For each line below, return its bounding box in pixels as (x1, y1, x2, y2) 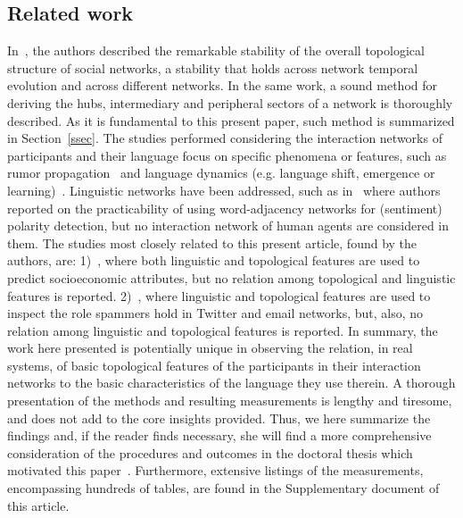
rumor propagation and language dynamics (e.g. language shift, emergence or (7, 163, 435, 182)
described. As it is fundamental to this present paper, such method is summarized (7, 111, 455, 129)
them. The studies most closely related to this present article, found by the (7, 233, 418, 252)
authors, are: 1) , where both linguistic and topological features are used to (7, 251, 420, 270)
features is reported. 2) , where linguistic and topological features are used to (7, 286, 431, 305)
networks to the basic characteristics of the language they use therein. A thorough (7, 373, 456, 392)
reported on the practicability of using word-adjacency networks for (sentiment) (7, 198, 442, 217)
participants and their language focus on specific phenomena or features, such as (7, 146, 447, 164)
